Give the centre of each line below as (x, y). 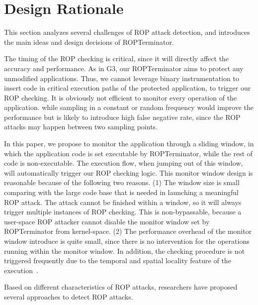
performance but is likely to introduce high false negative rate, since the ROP (122, 117)
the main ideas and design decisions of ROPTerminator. (89, 42)
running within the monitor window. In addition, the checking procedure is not (125, 251)
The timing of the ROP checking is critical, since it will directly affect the (117, 58)
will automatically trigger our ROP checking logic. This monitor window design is (129, 172)
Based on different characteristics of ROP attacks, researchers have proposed (121, 287)
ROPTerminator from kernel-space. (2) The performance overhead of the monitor (128, 231)
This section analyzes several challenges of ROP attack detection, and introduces (127, 32)
